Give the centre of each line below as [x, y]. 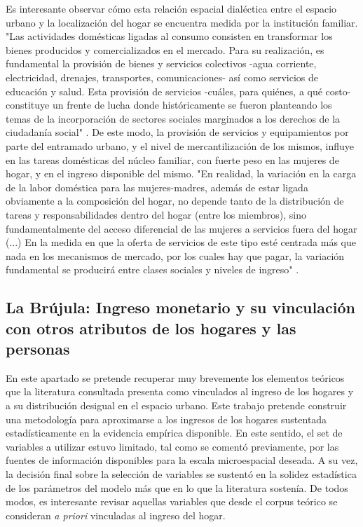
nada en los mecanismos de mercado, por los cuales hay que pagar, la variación [175, 255]
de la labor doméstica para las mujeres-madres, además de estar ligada [157, 187]
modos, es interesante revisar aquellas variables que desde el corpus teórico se [172, 501]
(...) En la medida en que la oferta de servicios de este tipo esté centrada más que [181, 242]
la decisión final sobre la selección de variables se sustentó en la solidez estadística [181, 474]
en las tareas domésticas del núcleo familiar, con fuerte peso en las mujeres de [172, 159]
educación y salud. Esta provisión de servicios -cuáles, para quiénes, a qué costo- [178, 91]
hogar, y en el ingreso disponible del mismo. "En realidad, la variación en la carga [181, 173]
